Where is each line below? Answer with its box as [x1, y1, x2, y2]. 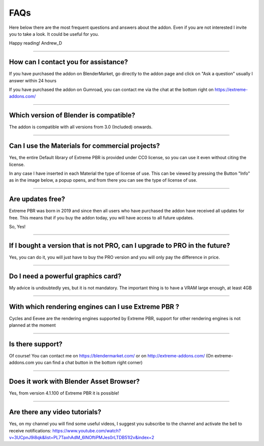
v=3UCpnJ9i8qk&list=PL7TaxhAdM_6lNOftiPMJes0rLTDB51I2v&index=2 [9, 435, 154, 441]
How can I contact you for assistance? [9, 58, 128, 66]
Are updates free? [9, 195, 66, 203]
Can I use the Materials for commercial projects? [9, 142, 160, 150]
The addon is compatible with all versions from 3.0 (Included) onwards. [9, 124, 153, 130]
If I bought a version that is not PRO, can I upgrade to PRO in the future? [9, 241, 230, 250]
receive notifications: [9, 427, 51, 433]
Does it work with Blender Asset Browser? [9, 377, 140, 386]
